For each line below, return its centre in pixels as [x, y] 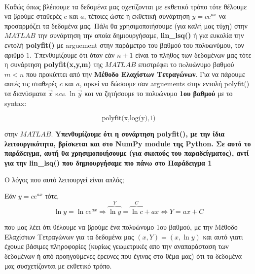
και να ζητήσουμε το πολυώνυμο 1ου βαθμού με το [159, 93]
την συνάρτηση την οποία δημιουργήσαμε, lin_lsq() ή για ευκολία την [141, 35]
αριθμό [14, 54]
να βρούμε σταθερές [33, 16]
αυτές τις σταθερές [31, 84]
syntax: [16, 103]
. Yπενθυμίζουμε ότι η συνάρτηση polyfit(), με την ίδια [138, 134]
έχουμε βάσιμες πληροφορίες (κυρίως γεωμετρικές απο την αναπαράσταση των [117, 246]
